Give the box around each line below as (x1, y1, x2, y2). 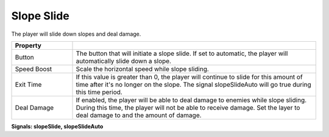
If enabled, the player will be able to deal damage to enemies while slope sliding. (76, 96, 307, 104)
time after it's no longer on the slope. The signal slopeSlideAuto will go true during (76, 80, 312, 89)
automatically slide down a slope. (76, 56, 172, 65)
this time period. (76, 88, 123, 96)
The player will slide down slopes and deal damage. (11, 30, 141, 38)
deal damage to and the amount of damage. (76, 111, 202, 119)
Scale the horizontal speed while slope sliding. (76, 64, 210, 73)
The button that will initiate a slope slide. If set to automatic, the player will (76, 49, 288, 58)
